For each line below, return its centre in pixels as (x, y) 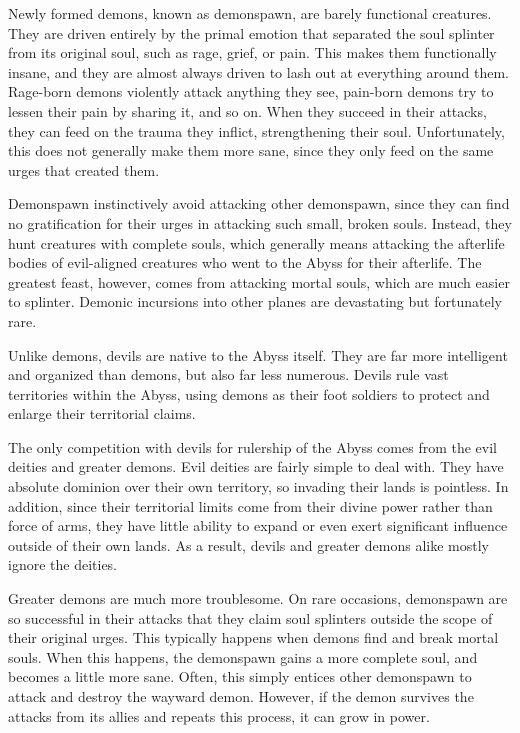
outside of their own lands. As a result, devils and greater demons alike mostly (248, 544)
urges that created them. (84, 169)
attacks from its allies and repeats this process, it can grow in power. (219, 715)
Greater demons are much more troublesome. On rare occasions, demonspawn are (258, 598)
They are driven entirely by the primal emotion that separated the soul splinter (251, 32)
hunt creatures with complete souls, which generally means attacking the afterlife (256, 242)
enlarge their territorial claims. (102, 413)
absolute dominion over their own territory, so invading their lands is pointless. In (258, 486)
